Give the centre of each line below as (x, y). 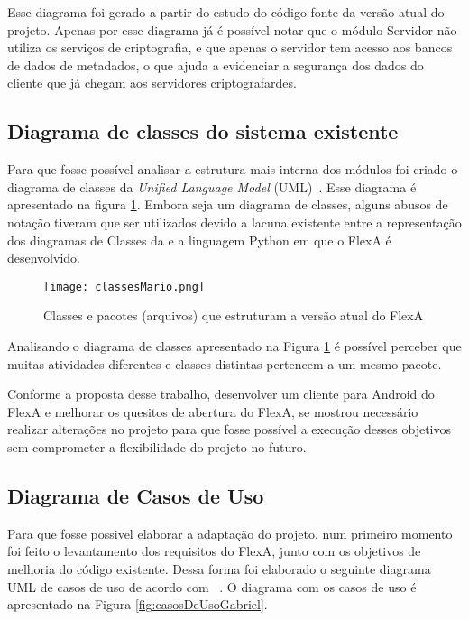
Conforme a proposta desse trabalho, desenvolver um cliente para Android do (221, 394)
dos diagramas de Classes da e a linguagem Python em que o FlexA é (199, 240)
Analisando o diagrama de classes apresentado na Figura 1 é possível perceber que (234, 345)
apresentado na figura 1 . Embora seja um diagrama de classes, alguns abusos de (228, 204)
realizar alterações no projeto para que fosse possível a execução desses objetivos (229, 429)
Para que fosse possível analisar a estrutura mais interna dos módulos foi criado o (233, 169)
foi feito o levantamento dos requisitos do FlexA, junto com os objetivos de (214, 551)
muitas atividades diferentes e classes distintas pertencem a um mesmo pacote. (225, 363)
